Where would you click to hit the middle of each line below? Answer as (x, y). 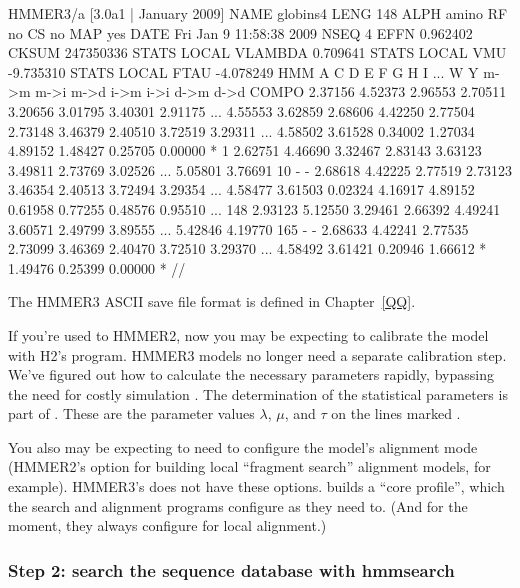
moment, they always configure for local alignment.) (167, 525)
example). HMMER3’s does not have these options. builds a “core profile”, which (256, 486)
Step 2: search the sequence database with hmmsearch (231, 569)
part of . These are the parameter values (131, 413)
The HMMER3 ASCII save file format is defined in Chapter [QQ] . (212, 301)
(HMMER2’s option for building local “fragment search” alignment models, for (249, 466)
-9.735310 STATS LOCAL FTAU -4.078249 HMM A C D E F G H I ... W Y (243, 71)
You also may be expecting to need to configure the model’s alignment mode (243, 446)
